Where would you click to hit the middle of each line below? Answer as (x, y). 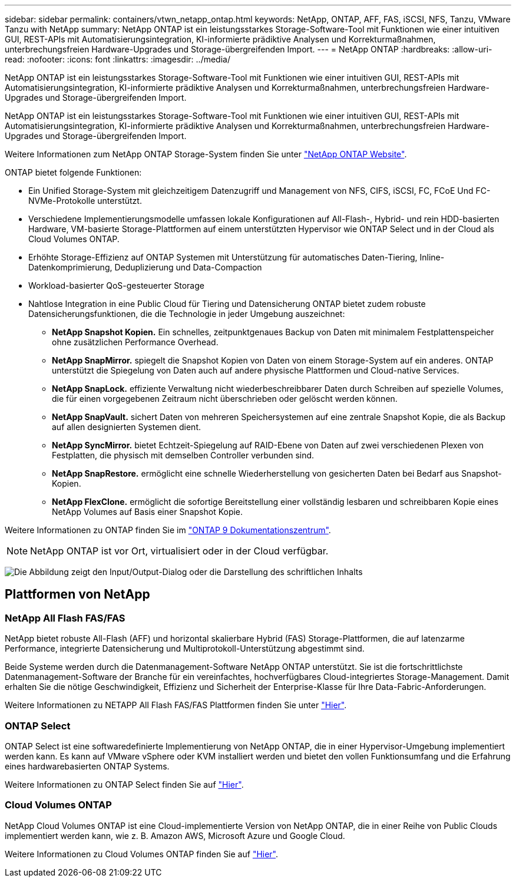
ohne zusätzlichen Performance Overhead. (135, 342)
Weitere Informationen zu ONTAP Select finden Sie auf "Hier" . (124, 784)
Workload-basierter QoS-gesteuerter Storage (116, 285)
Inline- (432, 257)
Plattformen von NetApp (77, 594)
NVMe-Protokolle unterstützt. (85, 201)
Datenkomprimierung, (70, 267)
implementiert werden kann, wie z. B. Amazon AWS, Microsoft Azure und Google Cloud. (175, 835)
